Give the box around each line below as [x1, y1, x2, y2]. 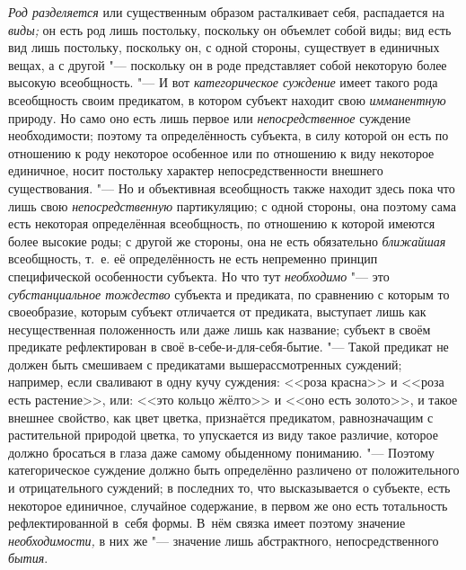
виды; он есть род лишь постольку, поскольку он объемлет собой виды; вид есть [8, 20, 452, 39]
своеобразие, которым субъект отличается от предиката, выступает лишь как [8, 302, 426, 321]
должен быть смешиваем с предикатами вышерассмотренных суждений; [8, 354, 402, 373]
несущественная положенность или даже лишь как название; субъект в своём [8, 319, 431, 338]
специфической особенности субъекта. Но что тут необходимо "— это [8, 266, 390, 285]
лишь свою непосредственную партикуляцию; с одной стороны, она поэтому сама [8, 196, 456, 215]
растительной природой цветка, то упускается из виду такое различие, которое [8, 425, 438, 444]
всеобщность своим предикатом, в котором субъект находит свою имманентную [8, 90, 446, 109]
